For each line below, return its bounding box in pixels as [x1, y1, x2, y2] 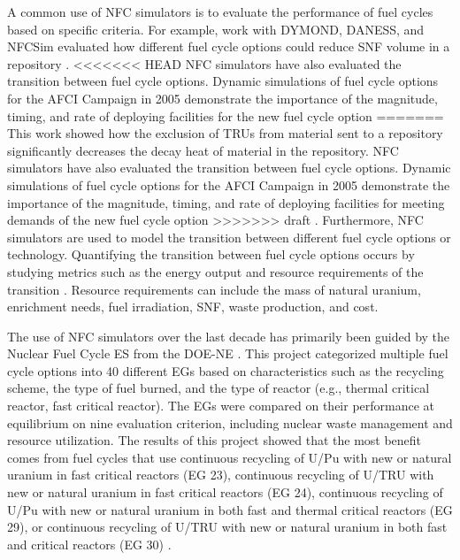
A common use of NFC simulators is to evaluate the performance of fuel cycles [7, 3, 433, 20]
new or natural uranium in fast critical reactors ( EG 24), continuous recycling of [7, 483, 443, 502]
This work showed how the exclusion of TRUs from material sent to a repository [7, 124, 443, 142]
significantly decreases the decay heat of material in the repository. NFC [7, 141, 399, 159]
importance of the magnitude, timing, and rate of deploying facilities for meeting [7, 193, 445, 211]
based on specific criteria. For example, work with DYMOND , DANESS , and [7, 19, 425, 38]
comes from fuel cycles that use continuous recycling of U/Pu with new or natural [7, 448, 452, 466]
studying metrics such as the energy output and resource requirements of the [7, 262, 424, 280]
